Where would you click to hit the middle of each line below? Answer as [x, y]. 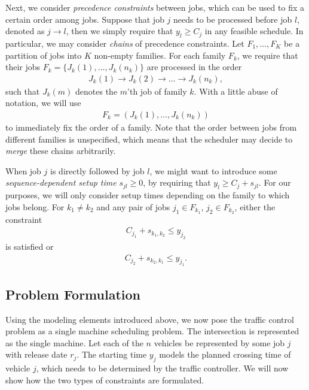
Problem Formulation [73, 294]
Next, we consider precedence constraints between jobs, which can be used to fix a [155, 7]
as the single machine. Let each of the [74, 342]
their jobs [23, 67]
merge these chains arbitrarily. [61, 151]
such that [23, 91]
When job [23, 170]
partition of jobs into [44, 55]
